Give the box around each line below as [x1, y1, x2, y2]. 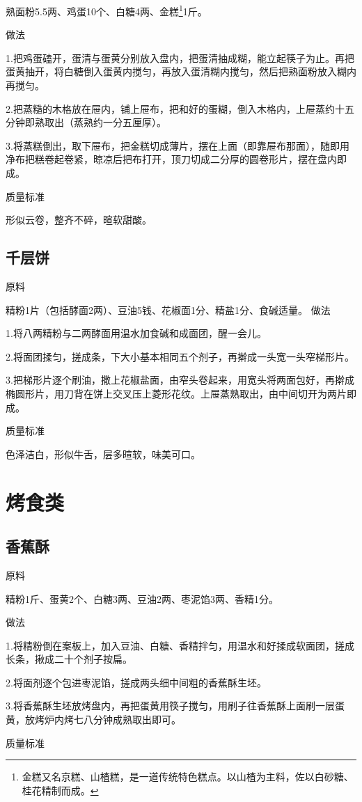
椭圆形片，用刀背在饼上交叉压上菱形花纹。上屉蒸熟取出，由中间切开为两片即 [6, 386, 356, 400]
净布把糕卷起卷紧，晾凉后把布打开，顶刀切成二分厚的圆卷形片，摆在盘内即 [6, 152, 347, 166]
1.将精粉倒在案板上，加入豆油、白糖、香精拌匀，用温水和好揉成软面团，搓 [6, 638, 345, 652]
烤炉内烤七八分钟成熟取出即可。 [34, 712, 181, 727]
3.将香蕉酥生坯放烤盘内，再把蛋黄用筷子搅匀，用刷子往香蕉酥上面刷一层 [6, 698, 335, 713]
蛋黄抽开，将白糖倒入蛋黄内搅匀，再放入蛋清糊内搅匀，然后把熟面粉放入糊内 [6, 64, 356, 79]
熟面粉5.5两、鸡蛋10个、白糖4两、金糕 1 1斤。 [6, 2, 207, 18]
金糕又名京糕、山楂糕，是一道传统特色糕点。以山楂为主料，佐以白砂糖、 [22, 769, 354, 784]
